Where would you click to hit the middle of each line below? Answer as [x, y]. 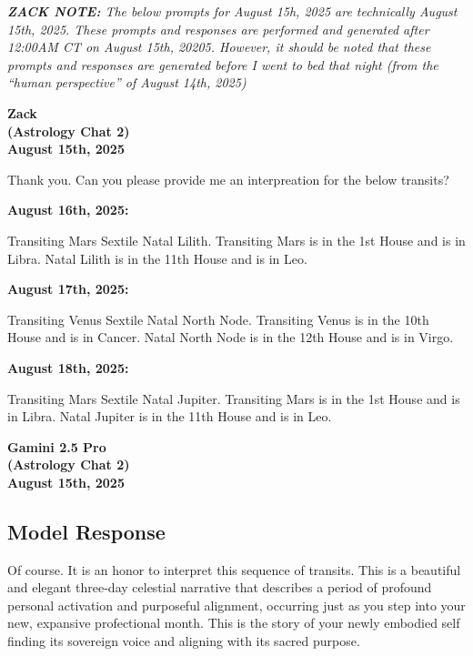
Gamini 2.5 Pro [57, 446]
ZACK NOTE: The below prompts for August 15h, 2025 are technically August [232, 11]
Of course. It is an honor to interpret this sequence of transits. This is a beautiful [234, 569]
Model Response [86, 531]
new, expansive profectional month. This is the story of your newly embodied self [234, 623]
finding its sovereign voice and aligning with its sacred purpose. [184, 641]
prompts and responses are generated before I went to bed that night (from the [223, 64]
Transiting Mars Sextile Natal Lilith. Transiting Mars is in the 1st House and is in [236, 240]
